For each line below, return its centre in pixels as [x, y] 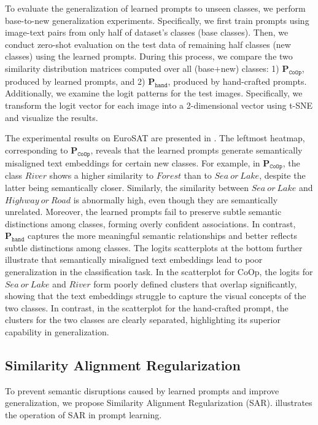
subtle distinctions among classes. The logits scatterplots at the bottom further [154, 247]
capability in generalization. [57, 332]
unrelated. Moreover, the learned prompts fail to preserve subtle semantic [143, 212]
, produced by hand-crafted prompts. [237, 81]
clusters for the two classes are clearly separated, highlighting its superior [143, 320]
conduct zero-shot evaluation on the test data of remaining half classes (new [148, 44]
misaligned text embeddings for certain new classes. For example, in [133, 162]
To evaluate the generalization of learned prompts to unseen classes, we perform [155, 8]
